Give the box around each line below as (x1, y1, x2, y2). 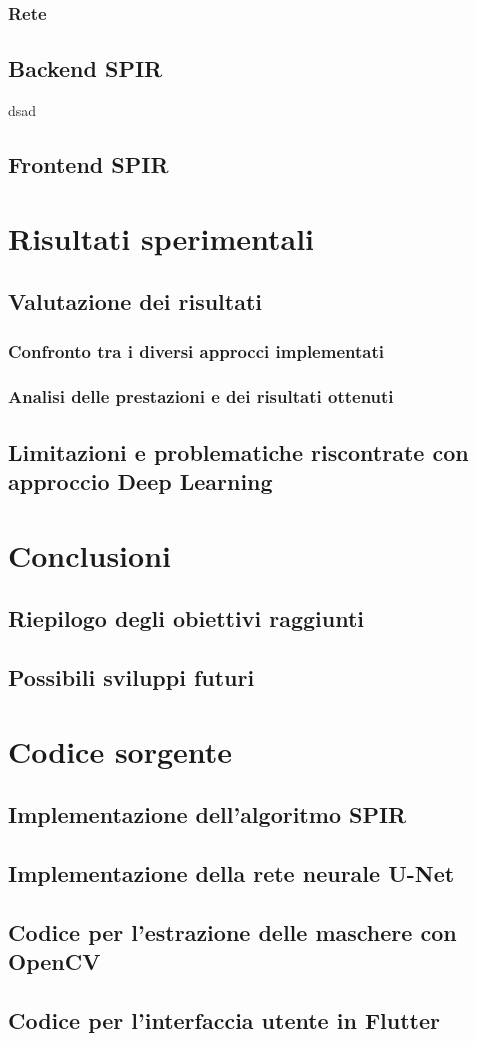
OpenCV (8, 946, 101, 977)
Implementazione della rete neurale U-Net (8, 857, 455, 888)
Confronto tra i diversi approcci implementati (8, 338, 384, 363)
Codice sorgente (8, 730, 233, 771)
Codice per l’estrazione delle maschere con (8, 916, 457, 947)
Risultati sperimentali (8, 217, 315, 258)
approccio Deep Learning (8, 466, 273, 497)
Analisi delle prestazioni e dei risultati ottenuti (8, 384, 394, 409)
